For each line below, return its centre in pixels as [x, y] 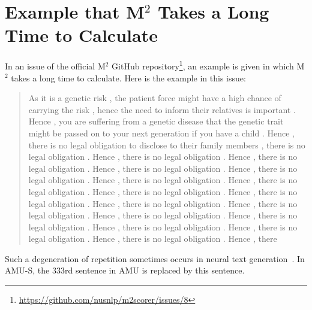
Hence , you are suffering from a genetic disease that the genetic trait [156, 121]
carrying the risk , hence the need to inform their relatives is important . [162, 109]
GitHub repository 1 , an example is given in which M [208, 65]
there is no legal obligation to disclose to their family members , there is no [167, 145]
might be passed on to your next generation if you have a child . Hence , [161, 133]
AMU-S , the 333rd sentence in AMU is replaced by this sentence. [125, 270]
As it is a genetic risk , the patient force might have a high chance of [155, 98]
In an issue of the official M [55, 66]
